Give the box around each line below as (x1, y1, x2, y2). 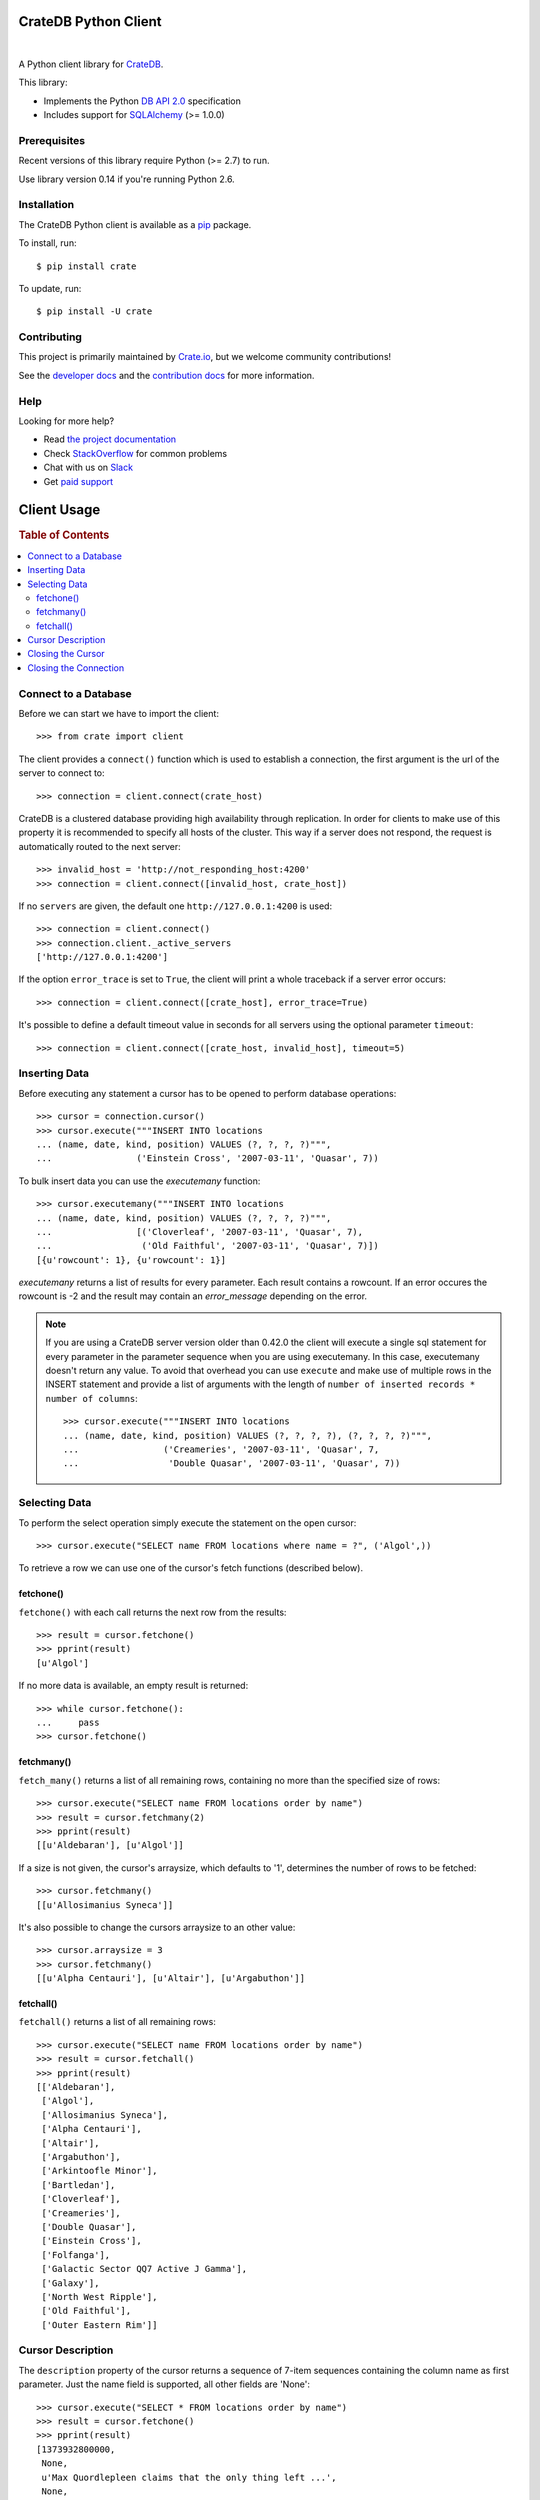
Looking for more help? (18, 415, 115, 427)
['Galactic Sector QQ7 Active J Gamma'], (41, 2263, 248, 2275)
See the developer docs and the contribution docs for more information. (18, 369, 315, 381)
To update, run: (18, 282, 82, 294)
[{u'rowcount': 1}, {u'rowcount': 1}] (36, 1254, 227, 1265)
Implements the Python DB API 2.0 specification (43, 95, 242, 107)
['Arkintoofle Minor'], (41, 2165, 158, 2177)
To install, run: (18, 237, 77, 249)
